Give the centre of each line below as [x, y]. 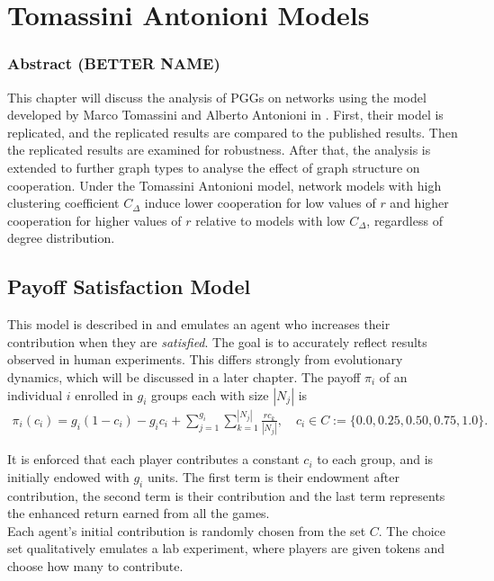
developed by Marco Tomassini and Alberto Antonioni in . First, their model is [225, 115]
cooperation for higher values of [94, 220]
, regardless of [404, 220]
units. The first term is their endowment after [273, 476]
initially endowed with [68, 476]
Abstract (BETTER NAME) [114, 63]
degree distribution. [61, 238]
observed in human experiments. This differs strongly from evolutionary [205, 359]
